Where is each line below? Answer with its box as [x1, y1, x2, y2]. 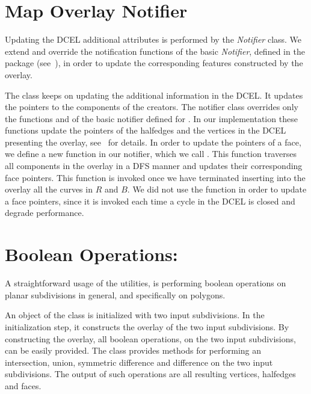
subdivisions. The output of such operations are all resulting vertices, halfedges [5, 368, 296, 380]
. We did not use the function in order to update [127, 183, 307, 195]
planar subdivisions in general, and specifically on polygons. [5, 288, 226, 301]
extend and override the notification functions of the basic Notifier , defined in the [5, 45, 305, 57]
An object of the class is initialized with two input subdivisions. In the [5, 309, 265, 321]
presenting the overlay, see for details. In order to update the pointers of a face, [5, 135, 301, 148]
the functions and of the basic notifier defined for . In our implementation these [5, 112, 298, 125]
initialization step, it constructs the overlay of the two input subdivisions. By [5, 320, 289, 333]
